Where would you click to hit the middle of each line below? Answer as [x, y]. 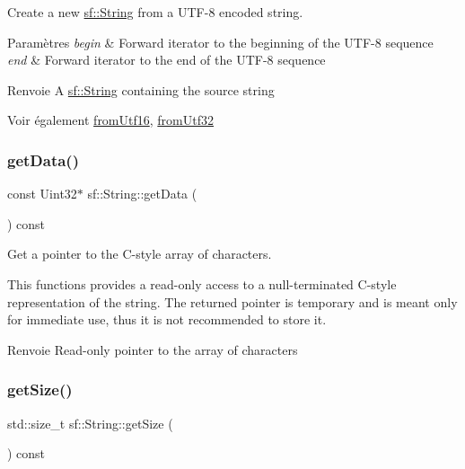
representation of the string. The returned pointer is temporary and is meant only [232, 301]
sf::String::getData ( [142, 194]
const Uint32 [42, 194]
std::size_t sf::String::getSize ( [90, 423]
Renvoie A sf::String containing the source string [141, 89]
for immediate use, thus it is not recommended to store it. [167, 319]
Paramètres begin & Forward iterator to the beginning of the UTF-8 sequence [220, 42]
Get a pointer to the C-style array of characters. [140, 254]
